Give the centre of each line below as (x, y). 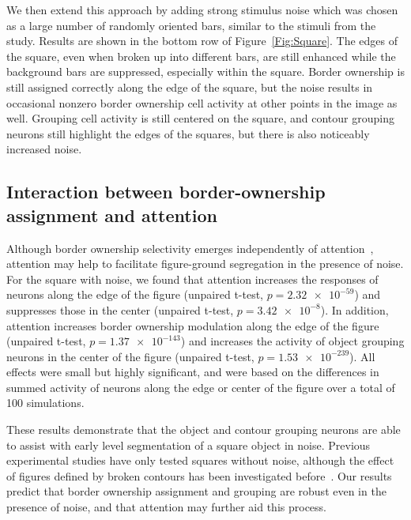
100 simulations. (45, 403)
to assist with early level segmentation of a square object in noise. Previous (189, 445)
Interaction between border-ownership (166, 192)
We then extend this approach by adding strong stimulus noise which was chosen (202, 9)
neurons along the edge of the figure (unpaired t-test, (135, 294)
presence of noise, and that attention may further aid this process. (166, 507)
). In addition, (354, 309)
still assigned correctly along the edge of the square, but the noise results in (190, 87)
